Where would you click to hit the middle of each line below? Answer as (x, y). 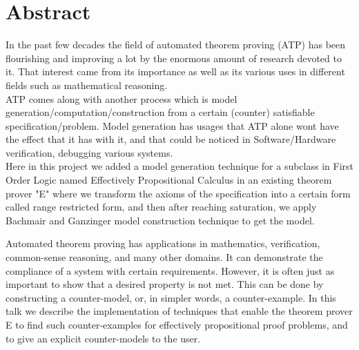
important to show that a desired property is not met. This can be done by (165, 284)
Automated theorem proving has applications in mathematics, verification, (163, 243)
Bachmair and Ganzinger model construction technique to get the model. (160, 220)
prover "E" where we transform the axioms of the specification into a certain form (178, 193)
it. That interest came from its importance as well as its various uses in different (175, 71)
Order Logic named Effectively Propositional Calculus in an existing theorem (169, 180)
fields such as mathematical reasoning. (87, 85)
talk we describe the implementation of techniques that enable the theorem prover (179, 311)
